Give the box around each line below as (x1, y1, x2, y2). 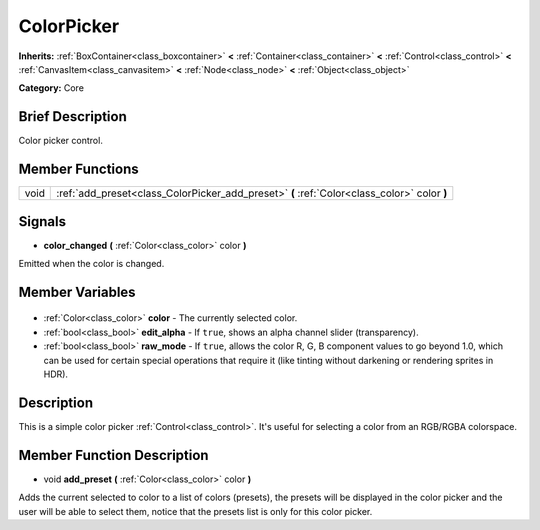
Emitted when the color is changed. (18, 258, 165, 270)
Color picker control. (18, 135, 104, 147)
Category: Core (18, 82, 85, 94)
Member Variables (18, 283, 136, 300)
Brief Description (18, 108, 127, 125)
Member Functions (18, 161, 139, 178)
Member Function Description (18, 446, 209, 464)
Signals (18, 213, 67, 230)
